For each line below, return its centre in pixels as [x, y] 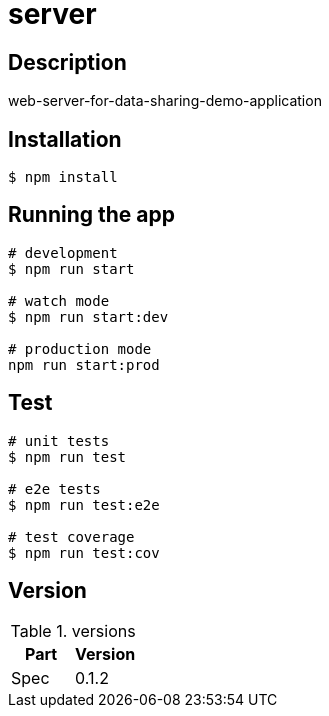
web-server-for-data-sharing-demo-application [165, 101]
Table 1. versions [73, 630]
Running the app [91, 215]
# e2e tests [54, 488]
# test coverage [71, 536]
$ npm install [63, 177]
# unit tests [59, 440]
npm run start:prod [84, 364]
